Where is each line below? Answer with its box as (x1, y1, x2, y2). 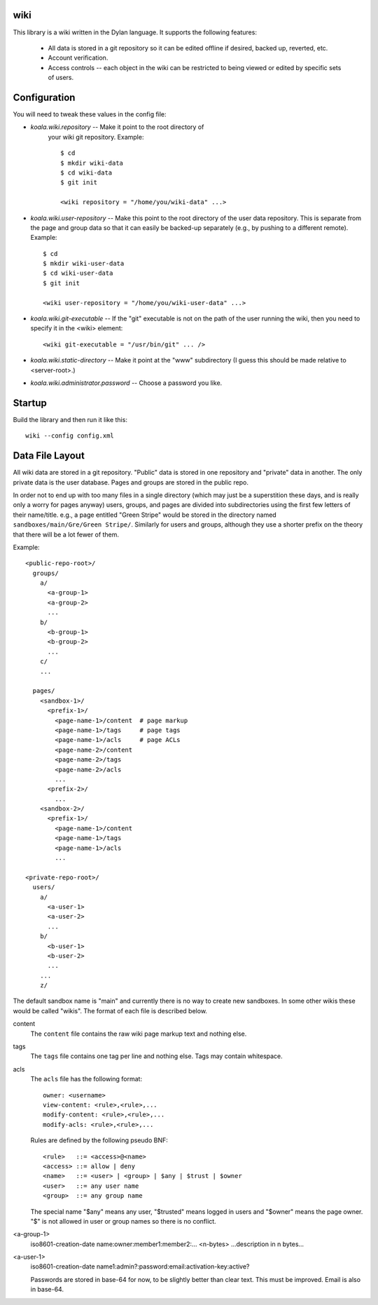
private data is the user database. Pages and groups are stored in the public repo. (13, 478, 248, 487)
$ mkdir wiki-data (60, 158, 124, 167)
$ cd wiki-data (60, 168, 113, 177)
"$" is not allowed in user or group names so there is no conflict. (30, 1217, 216, 1225)
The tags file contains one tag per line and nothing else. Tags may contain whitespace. (30, 1052, 283, 1060)
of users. (48, 74, 74, 82)
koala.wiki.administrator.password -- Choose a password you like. (30, 379, 223, 387)
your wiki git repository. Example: (48, 133, 144, 141)
